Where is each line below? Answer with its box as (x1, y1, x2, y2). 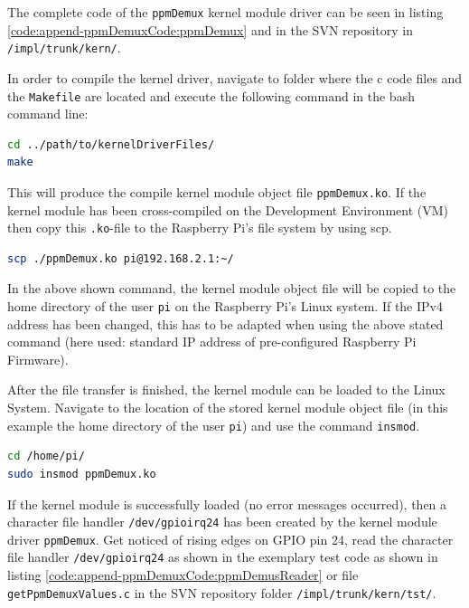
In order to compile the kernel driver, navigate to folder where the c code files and (7, 68, 463, 87)
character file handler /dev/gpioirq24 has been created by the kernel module (7, 512, 437, 531)
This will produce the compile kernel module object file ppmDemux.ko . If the (7, 182, 427, 201)
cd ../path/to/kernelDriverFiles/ (7, 138, 215, 151)
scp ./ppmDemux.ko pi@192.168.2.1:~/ (7, 252, 234, 265)
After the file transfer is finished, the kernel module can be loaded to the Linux (7, 380, 446, 399)
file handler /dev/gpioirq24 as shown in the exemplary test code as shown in (7, 547, 438, 566)
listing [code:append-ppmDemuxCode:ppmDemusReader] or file (7, 565, 359, 584)
